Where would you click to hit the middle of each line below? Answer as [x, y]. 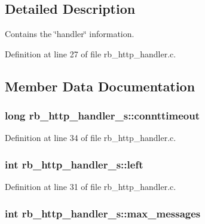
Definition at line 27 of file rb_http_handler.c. [91, 53]
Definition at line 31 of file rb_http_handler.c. [91, 187]
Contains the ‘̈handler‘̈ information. [70, 34]
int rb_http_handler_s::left [74, 164]
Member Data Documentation [100, 86]
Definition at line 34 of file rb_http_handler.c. [91, 138]
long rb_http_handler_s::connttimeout [102, 116]
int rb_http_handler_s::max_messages [103, 213]
